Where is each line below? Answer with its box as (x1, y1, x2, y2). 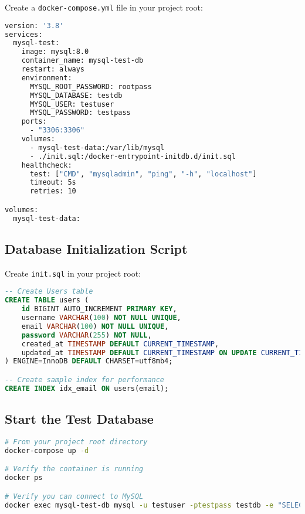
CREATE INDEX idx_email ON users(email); (5, 384, 169, 393)
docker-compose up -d (5, 446, 89, 455)
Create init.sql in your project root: (5, 267, 141, 279)
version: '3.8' (5, 21, 64, 30)
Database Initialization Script (5, 239, 188, 257)
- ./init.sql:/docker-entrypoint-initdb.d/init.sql (29, 152, 236, 161)
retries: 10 (29, 187, 76, 196)
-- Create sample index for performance (5, 375, 165, 384)
